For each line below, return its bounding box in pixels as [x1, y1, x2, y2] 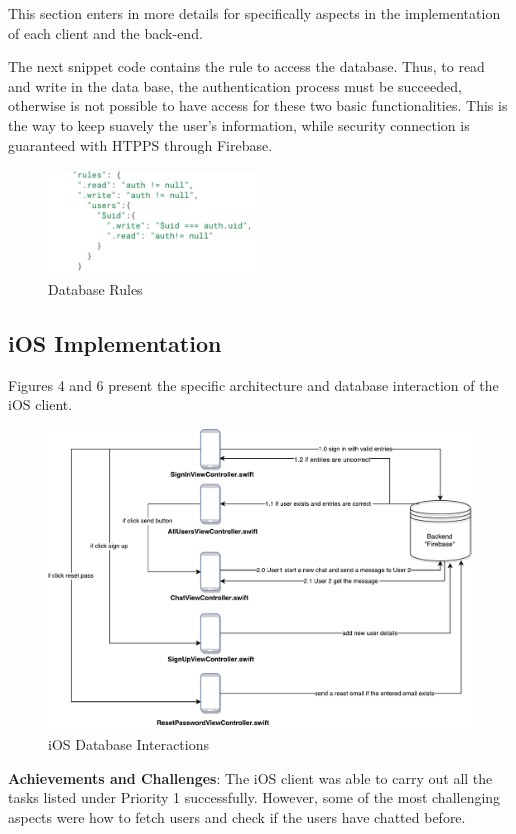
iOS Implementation [8, 327, 222, 358]
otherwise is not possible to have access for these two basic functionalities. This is [8, 95, 508, 116]
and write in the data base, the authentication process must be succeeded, [8, 75, 462, 96]
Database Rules [48, 278, 143, 299]
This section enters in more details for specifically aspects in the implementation [8, 3, 501, 23]
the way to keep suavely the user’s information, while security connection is [8, 114, 470, 135]
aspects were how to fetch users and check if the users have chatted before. [8, 806, 466, 827]
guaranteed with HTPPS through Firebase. [8, 134, 273, 155]
